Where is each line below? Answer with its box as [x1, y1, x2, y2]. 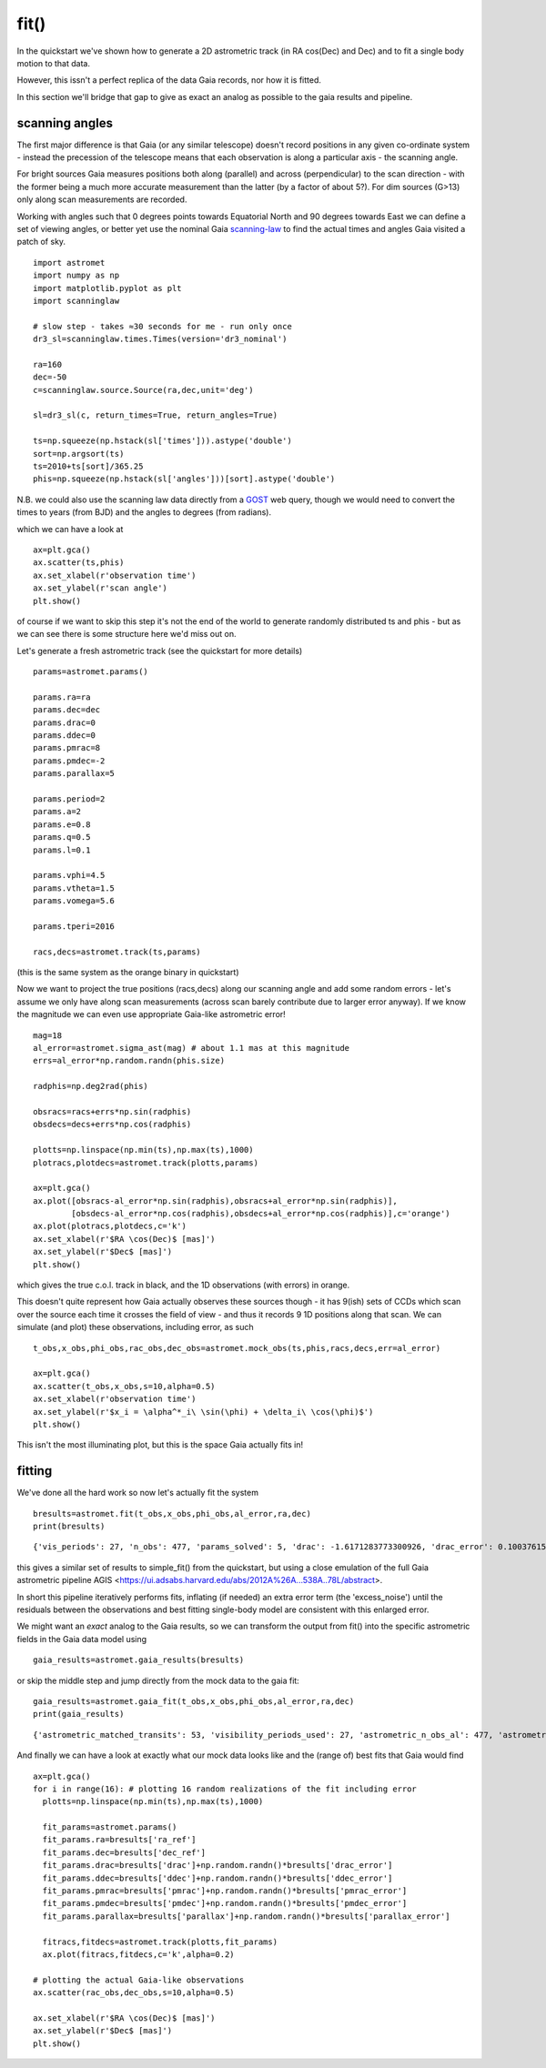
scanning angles [16, 115, 114, 131]
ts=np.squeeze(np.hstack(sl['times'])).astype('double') [33, 436, 293, 446]
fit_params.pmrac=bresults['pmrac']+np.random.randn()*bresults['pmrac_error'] [42, 1886, 408, 1896]
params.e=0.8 [33, 819, 91, 830]
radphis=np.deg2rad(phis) [33, 1081, 149, 1092]
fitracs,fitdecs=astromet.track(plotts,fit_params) [42, 1936, 278, 1947]
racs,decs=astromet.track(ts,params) [33, 946, 202, 957]
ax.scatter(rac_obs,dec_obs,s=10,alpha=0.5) [33, 1988, 236, 1998]
